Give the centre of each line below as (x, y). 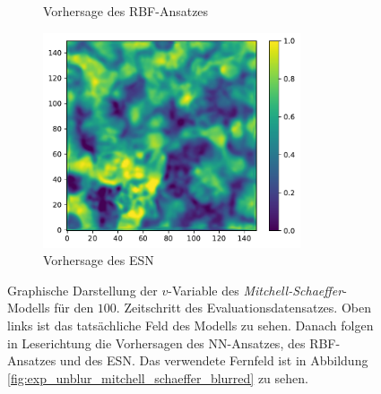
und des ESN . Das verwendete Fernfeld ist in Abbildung (214, 360)
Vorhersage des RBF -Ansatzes (126, 11)
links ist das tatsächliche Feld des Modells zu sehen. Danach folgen (190, 325)
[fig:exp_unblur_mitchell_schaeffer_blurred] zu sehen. (158, 377)
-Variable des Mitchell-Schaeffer (255, 290)
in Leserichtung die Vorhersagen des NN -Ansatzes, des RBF (172, 343)
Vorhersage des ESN (99, 260)
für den (74, 308)
